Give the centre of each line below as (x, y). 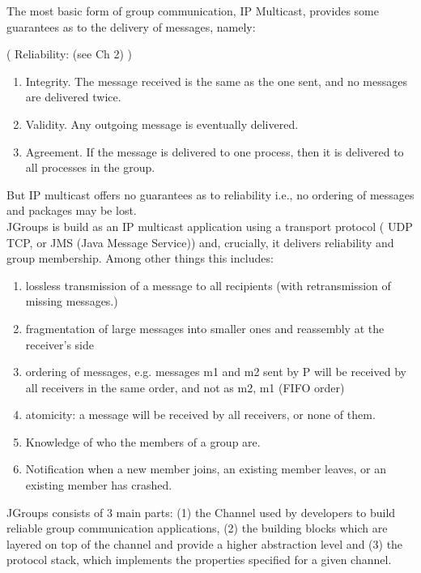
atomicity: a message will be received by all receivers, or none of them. (200, 415)
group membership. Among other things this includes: (140, 258)
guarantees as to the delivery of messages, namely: (131, 26)
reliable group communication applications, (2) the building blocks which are (197, 528)
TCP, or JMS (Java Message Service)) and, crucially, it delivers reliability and (200, 242)
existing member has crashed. (99, 485)
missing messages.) (72, 301)
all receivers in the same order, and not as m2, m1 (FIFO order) (185, 387)
